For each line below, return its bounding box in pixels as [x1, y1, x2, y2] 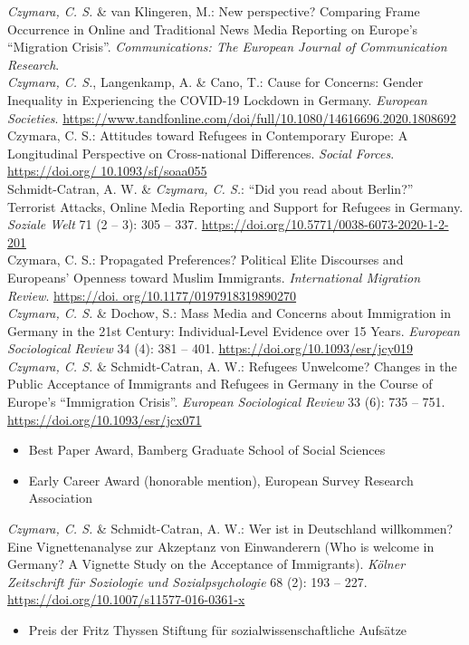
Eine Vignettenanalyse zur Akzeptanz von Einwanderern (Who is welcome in [7, 536, 435, 555]
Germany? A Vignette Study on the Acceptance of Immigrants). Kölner [7, 554, 406, 573]
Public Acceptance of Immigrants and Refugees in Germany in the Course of [7, 374, 433, 393]
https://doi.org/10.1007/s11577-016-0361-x [7, 590, 245, 609]
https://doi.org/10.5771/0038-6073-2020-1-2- [201, 215, 449, 234]
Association [28, 488, 92, 507]
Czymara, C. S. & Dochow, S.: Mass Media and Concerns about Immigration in [7, 303, 451, 322]
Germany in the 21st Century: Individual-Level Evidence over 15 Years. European [7, 321, 460, 340]
